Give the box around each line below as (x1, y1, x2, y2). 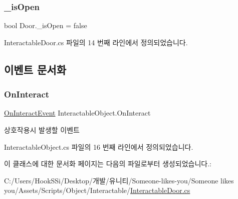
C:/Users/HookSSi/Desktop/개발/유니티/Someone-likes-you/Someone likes (4, 175, 234, 185)
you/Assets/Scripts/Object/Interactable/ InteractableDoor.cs (4, 185, 190, 195)
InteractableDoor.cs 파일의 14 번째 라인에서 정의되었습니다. (4, 37, 188, 47)
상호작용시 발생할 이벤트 (4, 125, 80, 135)
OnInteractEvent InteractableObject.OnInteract (4, 108, 151, 118)
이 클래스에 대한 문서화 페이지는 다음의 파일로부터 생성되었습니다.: (4, 158, 211, 169)
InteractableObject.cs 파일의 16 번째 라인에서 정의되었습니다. (4, 141, 193, 152)
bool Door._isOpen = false (4, 20, 87, 31)
